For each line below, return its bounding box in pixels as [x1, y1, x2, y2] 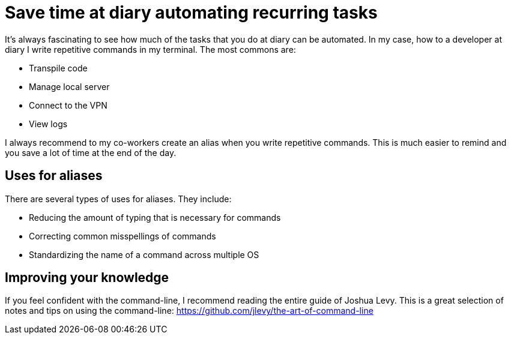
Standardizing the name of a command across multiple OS [29, 249, 259, 260]
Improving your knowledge [5, 270, 169, 286]
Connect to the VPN [29, 100, 107, 110]
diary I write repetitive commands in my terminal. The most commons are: [5, 44, 296, 55]
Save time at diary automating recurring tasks [5, 2, 378, 23]
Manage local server [29, 81, 110, 92]
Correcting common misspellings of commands [29, 230, 216, 241]
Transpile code [29, 62, 88, 73]
